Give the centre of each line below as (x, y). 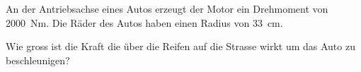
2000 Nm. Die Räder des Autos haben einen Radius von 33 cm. (144, 22)
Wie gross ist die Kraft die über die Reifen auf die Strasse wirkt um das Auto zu (180, 46)
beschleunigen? (38, 60)
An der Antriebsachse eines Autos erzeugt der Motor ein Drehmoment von (167, 8)
